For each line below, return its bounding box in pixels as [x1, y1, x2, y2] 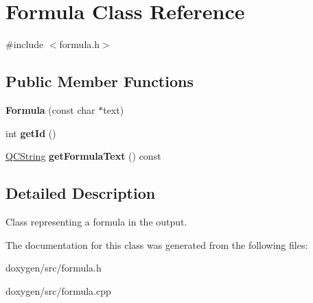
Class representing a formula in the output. [5, 214, 187, 228]
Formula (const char [5, 102, 95, 117]
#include [5, 37, 44, 51]
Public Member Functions [5, 71, 194, 92]
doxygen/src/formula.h [5, 260, 102, 275]
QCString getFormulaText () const [5, 149, 161, 163]
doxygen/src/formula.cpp [5, 283, 111, 298]
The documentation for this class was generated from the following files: [5, 237, 308, 252]
